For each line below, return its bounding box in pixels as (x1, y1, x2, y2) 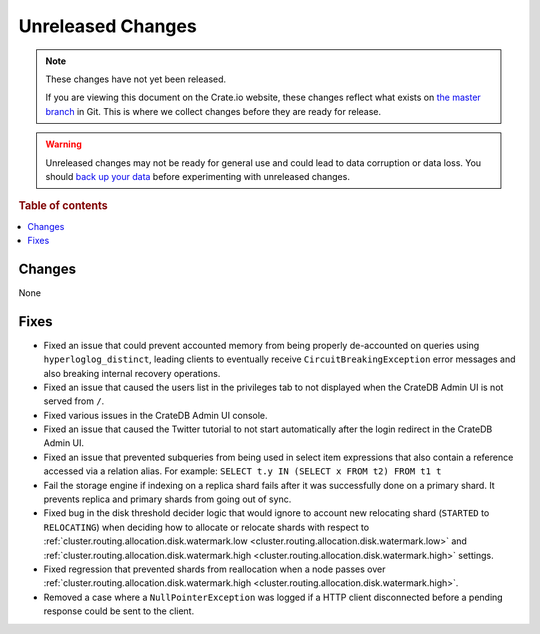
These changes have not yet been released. (45, 73, 227, 85)
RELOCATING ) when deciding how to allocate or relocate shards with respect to (43, 521, 370, 533)
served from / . (43, 395, 105, 407)
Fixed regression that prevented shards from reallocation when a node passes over (43, 563, 386, 575)
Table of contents (18, 199, 109, 213)
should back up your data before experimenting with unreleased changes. (45, 170, 350, 182)
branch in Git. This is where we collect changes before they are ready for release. (45, 105, 382, 117)
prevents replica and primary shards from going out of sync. (43, 493, 292, 505)
